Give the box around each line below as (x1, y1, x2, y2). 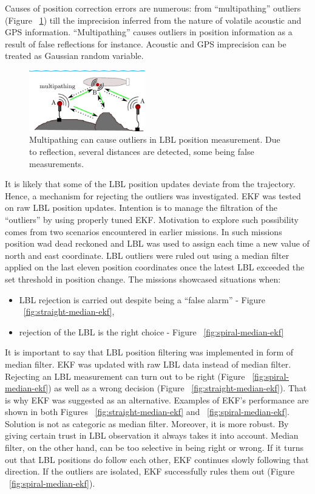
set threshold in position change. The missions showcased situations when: (5, 272, 281, 285)
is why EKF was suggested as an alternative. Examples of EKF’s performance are (5, 393, 309, 406)
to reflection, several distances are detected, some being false (29, 145, 254, 158)
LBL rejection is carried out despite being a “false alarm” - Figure (19, 293, 266, 306)
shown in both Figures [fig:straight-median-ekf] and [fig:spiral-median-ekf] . (5, 405, 290, 418)
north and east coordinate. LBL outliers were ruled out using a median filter (5, 249, 290, 261)
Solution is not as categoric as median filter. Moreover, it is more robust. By (5, 417, 289, 430)
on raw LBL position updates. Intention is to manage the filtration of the (5, 201, 277, 214)
